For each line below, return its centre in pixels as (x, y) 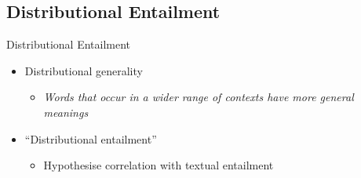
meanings (66, 112)
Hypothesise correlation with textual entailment (159, 165)
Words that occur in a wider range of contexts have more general (199, 97)
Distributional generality (84, 70)
